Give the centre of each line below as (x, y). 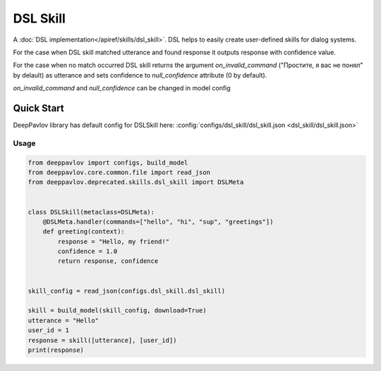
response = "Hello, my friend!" (113, 241)
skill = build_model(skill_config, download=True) (117, 311)
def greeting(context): (84, 232)
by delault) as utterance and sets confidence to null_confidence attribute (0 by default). (140, 75)
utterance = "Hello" (63, 320)
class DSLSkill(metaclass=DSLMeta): (91, 212)
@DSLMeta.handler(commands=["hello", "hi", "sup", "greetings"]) (158, 221)
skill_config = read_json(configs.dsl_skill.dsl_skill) (127, 291)
